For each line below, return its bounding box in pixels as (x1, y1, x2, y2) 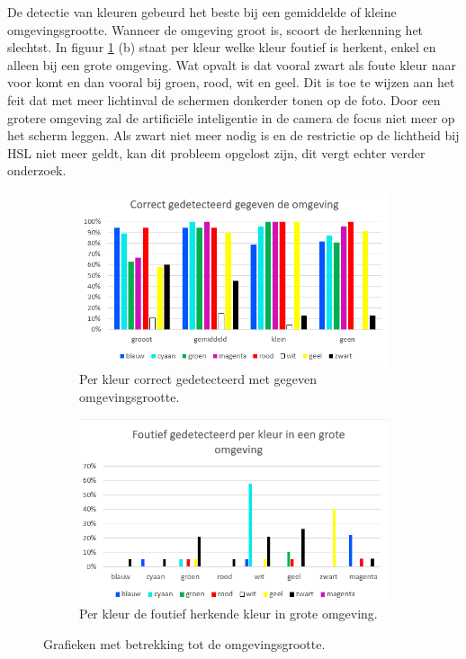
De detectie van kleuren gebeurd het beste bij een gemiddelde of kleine (7, 3, 397, 21)
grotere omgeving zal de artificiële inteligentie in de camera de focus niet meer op (7, 108, 455, 127)
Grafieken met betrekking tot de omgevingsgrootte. (43, 634, 326, 653)
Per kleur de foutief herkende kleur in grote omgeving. (79, 604, 378, 623)
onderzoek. (7, 161, 67, 180)
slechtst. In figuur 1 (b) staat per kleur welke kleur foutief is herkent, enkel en (7, 38, 436, 57)
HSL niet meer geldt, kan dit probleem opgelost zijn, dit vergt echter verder (7, 143, 426, 162)
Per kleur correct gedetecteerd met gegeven (79, 370, 317, 388)
